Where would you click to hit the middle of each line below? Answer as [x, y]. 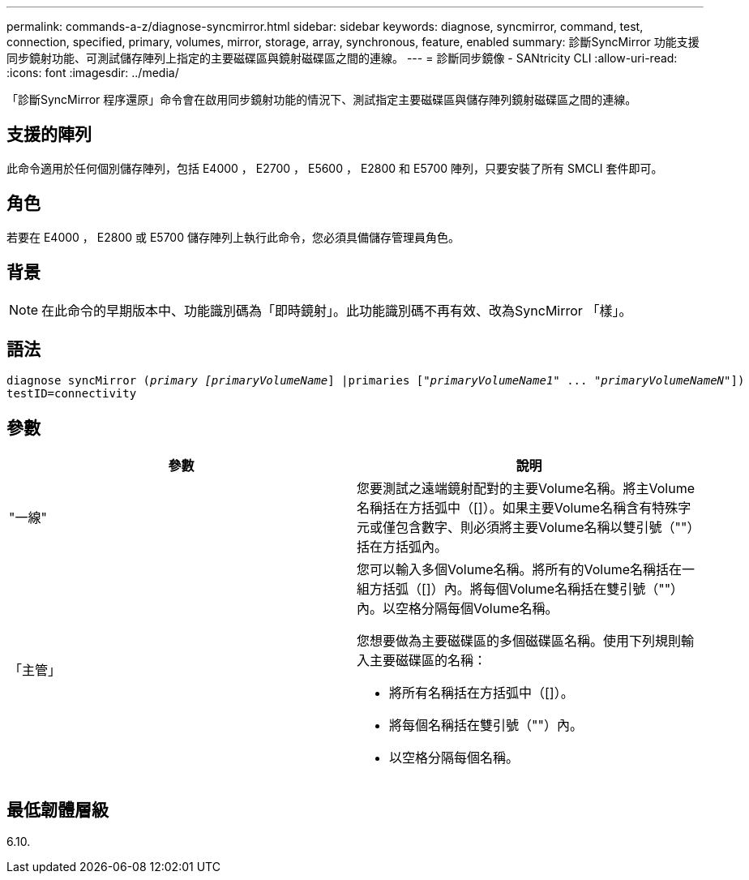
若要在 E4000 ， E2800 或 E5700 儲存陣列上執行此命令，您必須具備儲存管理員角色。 [233, 237]
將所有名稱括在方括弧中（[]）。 [481, 693]
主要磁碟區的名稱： [428, 661]
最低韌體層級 [58, 809]
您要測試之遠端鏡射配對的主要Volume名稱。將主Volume [526, 489]
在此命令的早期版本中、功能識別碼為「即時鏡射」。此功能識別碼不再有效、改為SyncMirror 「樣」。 [337, 310]
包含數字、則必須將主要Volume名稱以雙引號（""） [548, 528]
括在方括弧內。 [402, 547]
